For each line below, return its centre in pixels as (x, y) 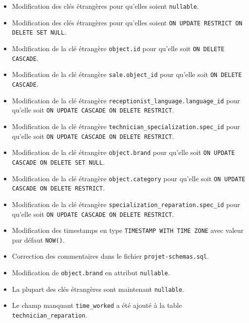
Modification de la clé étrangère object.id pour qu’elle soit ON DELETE (118, 48)
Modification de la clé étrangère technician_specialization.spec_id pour (126, 126)
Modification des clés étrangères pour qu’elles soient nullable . (105, 6)
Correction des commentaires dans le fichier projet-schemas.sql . (110, 256)
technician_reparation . (50, 315)
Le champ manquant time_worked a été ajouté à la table (97, 305)
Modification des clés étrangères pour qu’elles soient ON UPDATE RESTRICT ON (127, 22)
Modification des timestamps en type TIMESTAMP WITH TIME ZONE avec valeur (128, 230)
